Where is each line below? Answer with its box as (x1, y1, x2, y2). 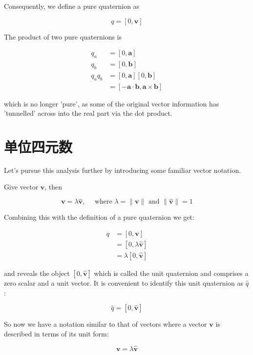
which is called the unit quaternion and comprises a (94, 268, 249, 278)
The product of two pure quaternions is (4, 31, 122, 42)
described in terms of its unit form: (4, 328, 109, 338)
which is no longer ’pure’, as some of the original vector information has (4, 98, 219, 108)
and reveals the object (4, 268, 70, 278)
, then (44, 181, 63, 191)
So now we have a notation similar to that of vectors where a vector (4, 319, 207, 329)
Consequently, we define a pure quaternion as (4, 1, 140, 11)
